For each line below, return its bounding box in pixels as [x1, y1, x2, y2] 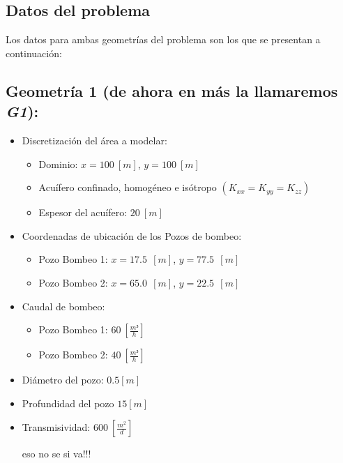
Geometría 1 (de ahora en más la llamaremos [6, 79, 338, 101]
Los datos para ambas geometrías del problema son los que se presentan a [6, 32, 321, 47]
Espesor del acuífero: [38, 205, 128, 220]
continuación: [6, 45, 62, 60]
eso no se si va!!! [22, 446, 91, 461]
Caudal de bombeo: [22, 298, 105, 313]
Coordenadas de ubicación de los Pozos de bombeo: [22, 228, 242, 243]
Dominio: [38, 156, 78, 171]
